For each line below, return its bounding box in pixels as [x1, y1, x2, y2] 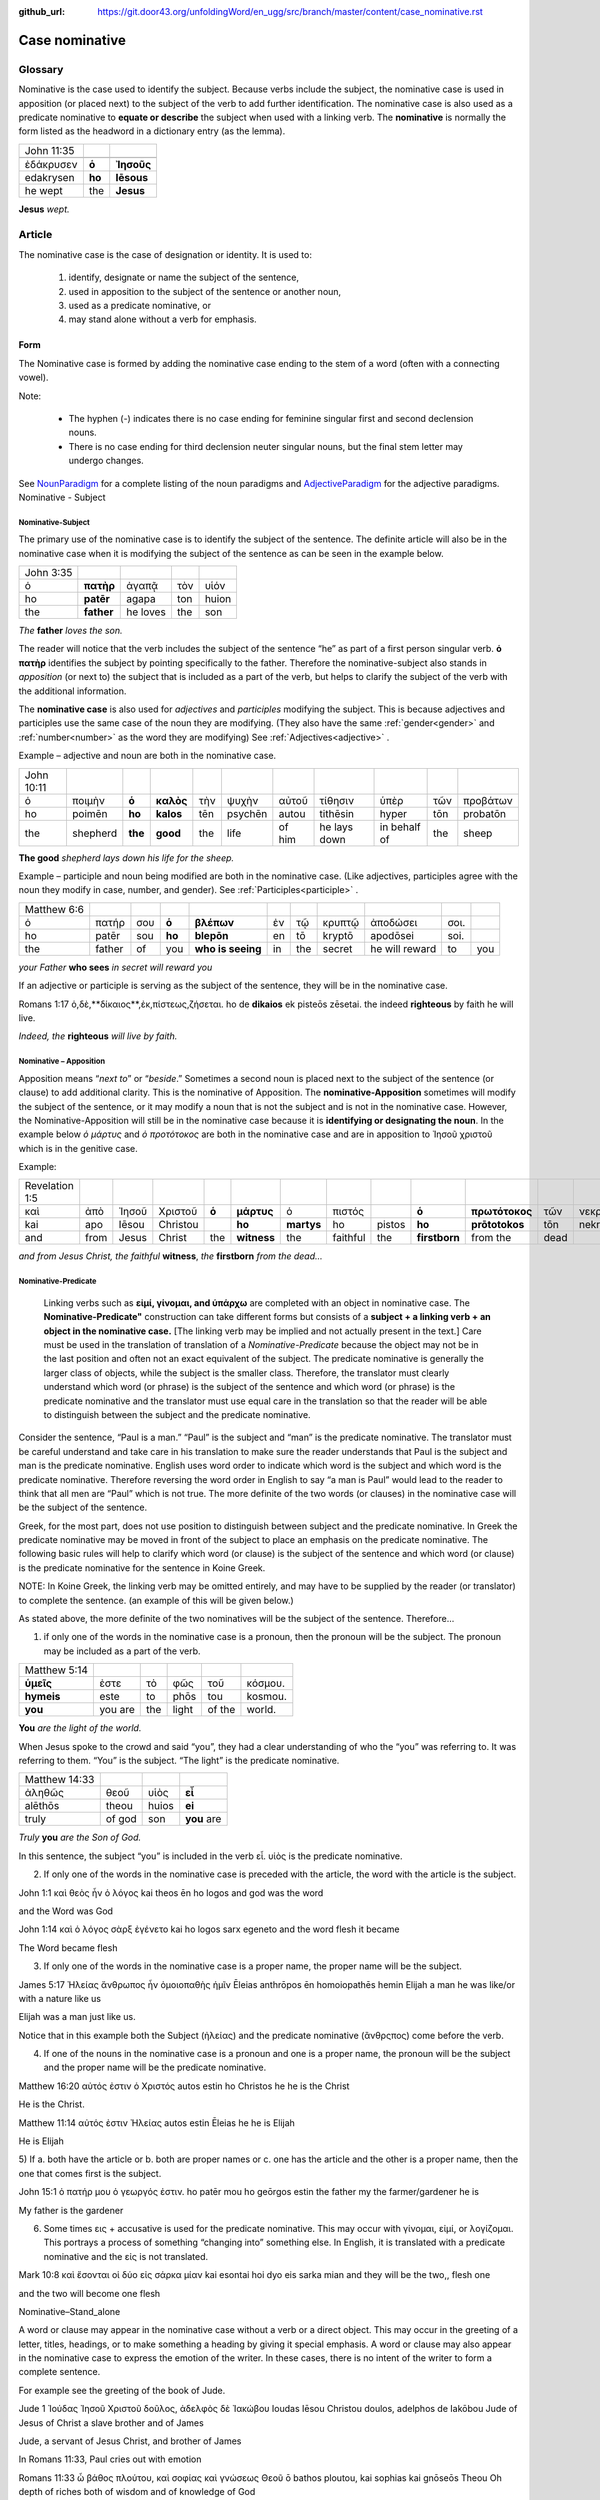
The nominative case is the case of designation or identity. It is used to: [18, 248, 312, 260]
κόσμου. [246, 1676, 285, 1690]
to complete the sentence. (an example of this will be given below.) [18, 1594, 294, 1606]
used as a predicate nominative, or [68, 300, 212, 312]
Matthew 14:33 [24, 1773, 95, 1787]
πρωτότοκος [471, 1205, 533, 1219]
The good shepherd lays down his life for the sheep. [18, 851, 235, 864]
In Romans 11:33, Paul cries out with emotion [18, 2453, 202, 2465]
